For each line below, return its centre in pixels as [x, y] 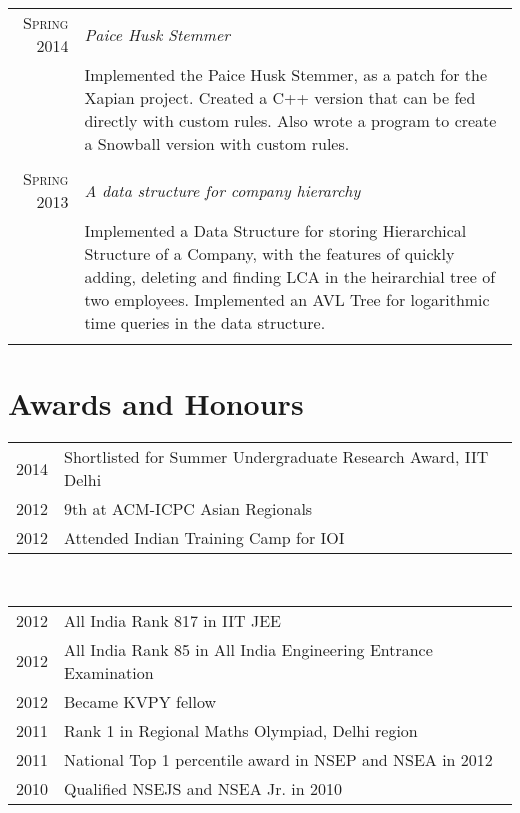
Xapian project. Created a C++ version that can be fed [280, 97]
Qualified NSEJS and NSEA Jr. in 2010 [203, 788]
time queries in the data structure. [205, 322]
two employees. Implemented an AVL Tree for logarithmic [287, 299]
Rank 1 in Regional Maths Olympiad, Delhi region [241, 730]
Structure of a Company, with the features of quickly [269, 253]
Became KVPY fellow [140, 701]
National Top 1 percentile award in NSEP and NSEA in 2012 [278, 759]
